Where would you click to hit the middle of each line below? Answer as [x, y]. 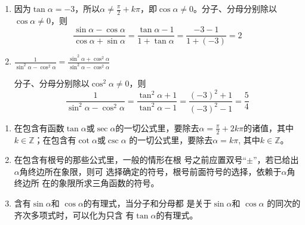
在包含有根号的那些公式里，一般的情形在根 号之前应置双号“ [130, 160]
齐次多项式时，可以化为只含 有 [74, 215]
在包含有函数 [39, 127]
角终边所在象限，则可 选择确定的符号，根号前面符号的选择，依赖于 [150, 171]
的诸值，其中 [269, 127]
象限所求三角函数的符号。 [109, 183]
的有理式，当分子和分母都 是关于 [147, 203]
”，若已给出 [276, 160]
